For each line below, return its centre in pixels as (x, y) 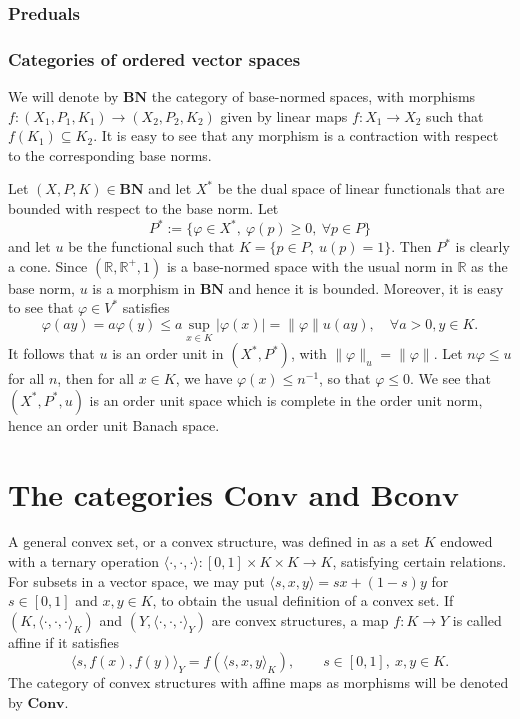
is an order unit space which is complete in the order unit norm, (286, 399)
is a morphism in (144, 287)
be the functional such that (151, 246)
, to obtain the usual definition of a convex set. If (303, 600)
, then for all (95, 378)
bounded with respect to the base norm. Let (143, 208)
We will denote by (63, 96)
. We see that (450, 378)
